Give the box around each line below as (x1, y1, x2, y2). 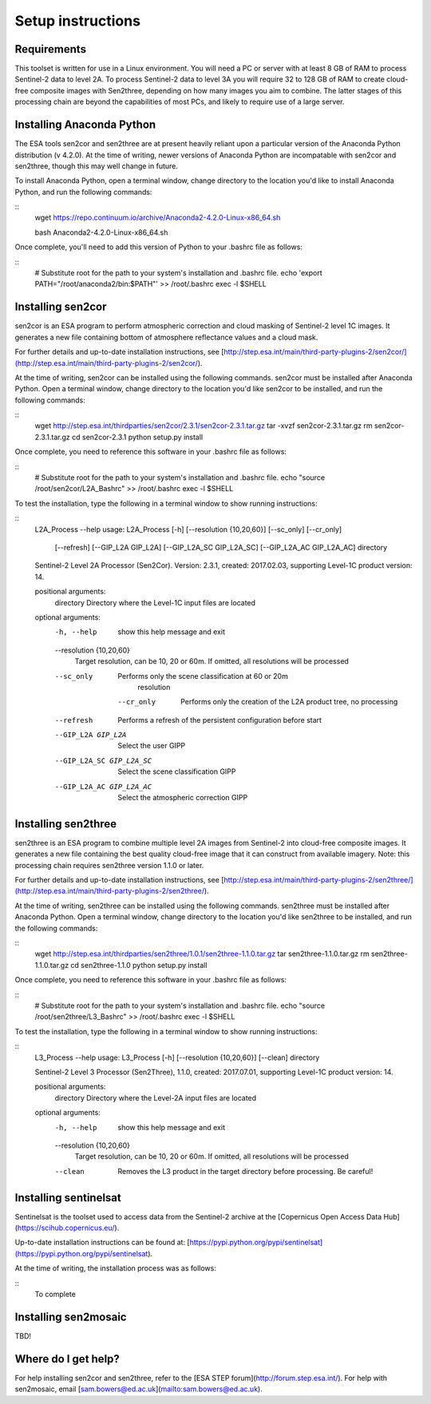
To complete (34, 1289, 76, 1299)
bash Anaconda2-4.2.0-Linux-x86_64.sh (34, 228, 168, 237)
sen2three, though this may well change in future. (14, 161, 179, 171)
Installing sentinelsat (14, 1191, 121, 1204)
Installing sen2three (14, 817, 117, 831)
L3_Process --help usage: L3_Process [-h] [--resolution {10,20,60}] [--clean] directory (34, 1053, 320, 1062)
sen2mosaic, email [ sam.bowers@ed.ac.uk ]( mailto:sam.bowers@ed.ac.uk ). (14, 1384, 263, 1394)
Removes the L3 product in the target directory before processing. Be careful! (117, 1166, 374, 1176)
